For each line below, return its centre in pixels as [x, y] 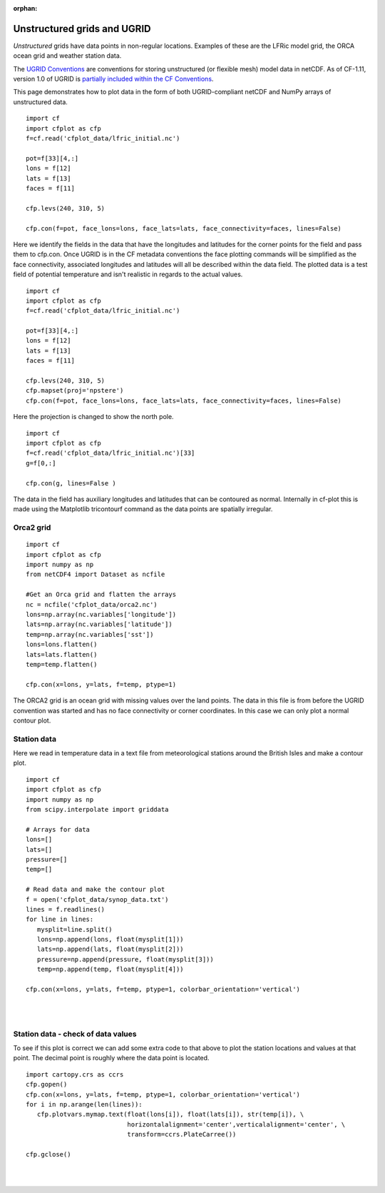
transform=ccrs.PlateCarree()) [182, 1134]
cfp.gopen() [47, 1084]
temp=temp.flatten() [62, 664]
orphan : [25, 8]
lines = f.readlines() [66, 909]
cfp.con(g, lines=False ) [71, 483]
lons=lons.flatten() [62, 645]
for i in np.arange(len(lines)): [84, 1104]
